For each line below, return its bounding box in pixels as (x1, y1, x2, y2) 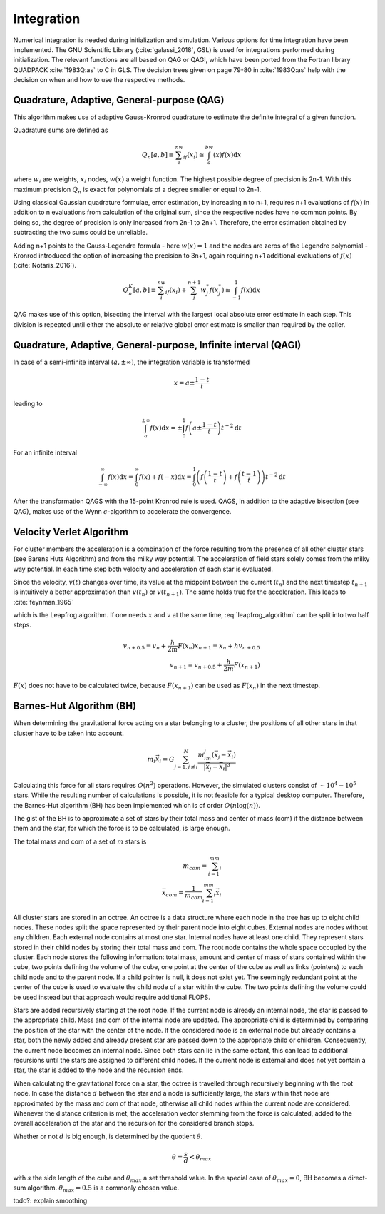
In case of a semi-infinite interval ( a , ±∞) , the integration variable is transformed (13, 358, 250, 366)
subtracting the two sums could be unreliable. (13, 228, 148, 237)
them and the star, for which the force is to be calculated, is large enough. (13, 824, 230, 833)
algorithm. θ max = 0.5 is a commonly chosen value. (27, 1183, 180, 1193)
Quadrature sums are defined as (13, 126, 108, 135)
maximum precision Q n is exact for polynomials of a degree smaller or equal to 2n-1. (13, 185, 262, 196)
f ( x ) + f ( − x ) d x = (138, 472, 192, 481)
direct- (347, 1173, 368, 1182)
